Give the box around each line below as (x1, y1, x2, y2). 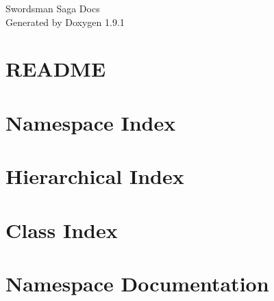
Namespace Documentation (5, 269, 269, 297)
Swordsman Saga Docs (5, 1, 100, 15)
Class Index (5, 215, 118, 244)
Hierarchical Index (5, 162, 184, 190)
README (5, 55, 106, 83)
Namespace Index (5, 108, 176, 136)
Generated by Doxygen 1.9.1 (5, 14, 125, 29)
